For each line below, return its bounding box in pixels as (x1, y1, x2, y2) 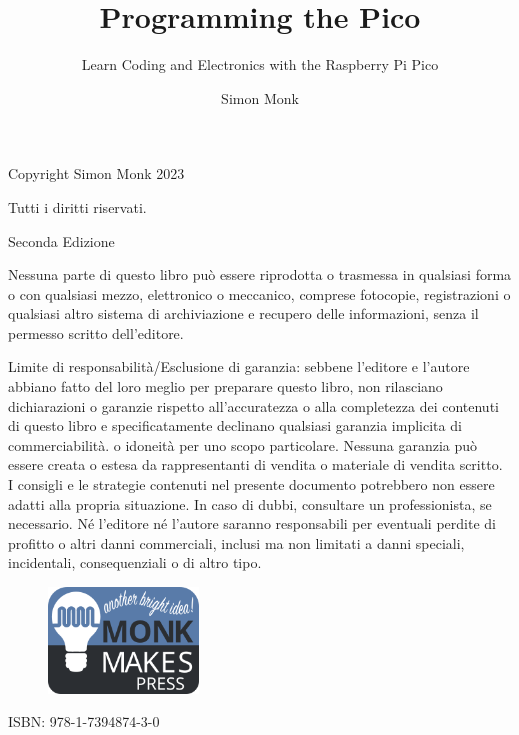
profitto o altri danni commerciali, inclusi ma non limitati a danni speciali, (8, 532, 465, 553)
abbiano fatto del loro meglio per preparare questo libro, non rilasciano (8, 376, 443, 397)
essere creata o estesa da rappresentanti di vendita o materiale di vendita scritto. (8, 454, 503, 475)
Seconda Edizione (8, 230, 115, 251)
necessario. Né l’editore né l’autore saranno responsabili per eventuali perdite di (8, 513, 496, 534)
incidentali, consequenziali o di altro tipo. (8, 552, 262, 573)
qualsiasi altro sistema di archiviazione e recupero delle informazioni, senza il (8, 303, 479, 324)
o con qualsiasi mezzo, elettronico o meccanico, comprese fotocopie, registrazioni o (8, 283, 511, 304)
